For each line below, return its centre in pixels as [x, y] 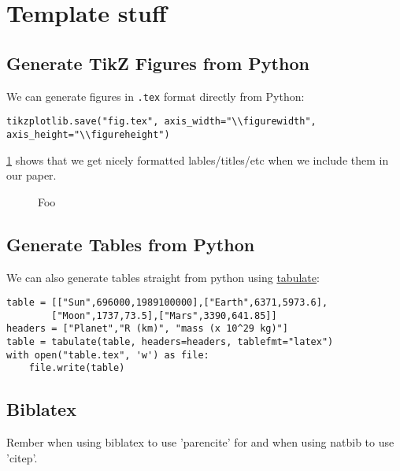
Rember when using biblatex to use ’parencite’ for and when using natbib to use [200, 442]
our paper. [31, 175]
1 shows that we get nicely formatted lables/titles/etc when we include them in [198, 159]
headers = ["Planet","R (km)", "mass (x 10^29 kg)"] [147, 329]
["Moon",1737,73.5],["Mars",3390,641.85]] [164, 315]
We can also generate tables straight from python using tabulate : [163, 277]
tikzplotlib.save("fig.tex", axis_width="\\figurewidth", [161, 122]
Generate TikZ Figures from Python [158, 63]
